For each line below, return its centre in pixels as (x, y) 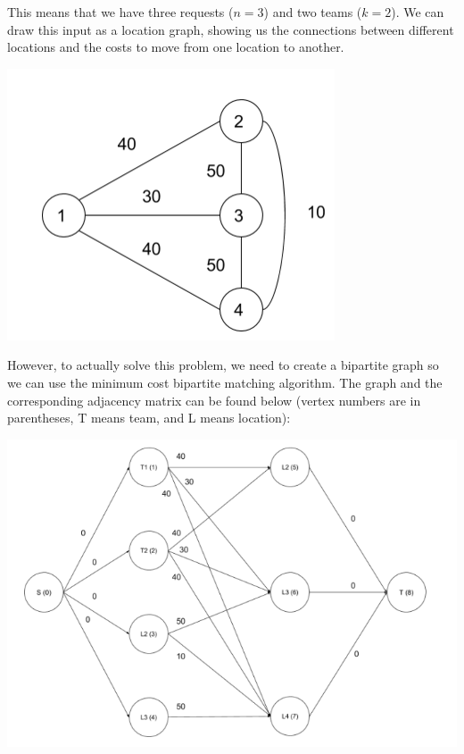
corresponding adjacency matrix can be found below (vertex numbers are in (214, 400)
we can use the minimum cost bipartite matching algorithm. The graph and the (225, 382)
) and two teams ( (313, 12)
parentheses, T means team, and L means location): (149, 418)
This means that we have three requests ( (120, 12)
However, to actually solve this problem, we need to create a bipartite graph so (223, 365)
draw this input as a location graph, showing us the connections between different (231, 29)
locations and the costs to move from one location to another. (176, 47)
